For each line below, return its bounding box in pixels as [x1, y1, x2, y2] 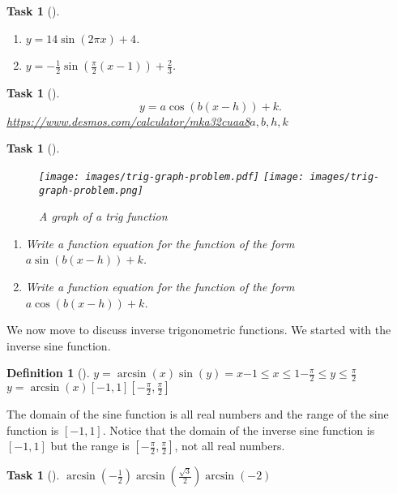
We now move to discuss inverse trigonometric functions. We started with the [6, 321, 391, 338]
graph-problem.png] [39, 184, 143, 196]
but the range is [50, 437, 130, 454]
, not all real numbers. [174, 437, 285, 454]
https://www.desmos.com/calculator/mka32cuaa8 [6, 112, 250, 129]
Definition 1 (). [6, 364, 90, 381]
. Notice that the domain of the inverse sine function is [102, 421, 375, 438]
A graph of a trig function [39, 208, 168, 225]
